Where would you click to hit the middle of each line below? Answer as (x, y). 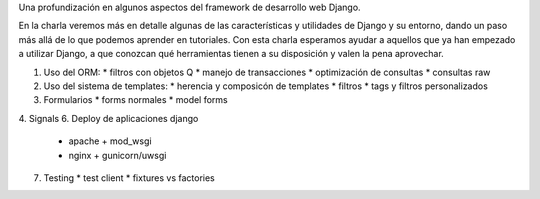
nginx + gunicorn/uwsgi (117, 155)
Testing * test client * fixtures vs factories (129, 177)
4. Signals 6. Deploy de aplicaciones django (108, 118)
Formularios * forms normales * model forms (136, 100)
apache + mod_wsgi (110, 141)
